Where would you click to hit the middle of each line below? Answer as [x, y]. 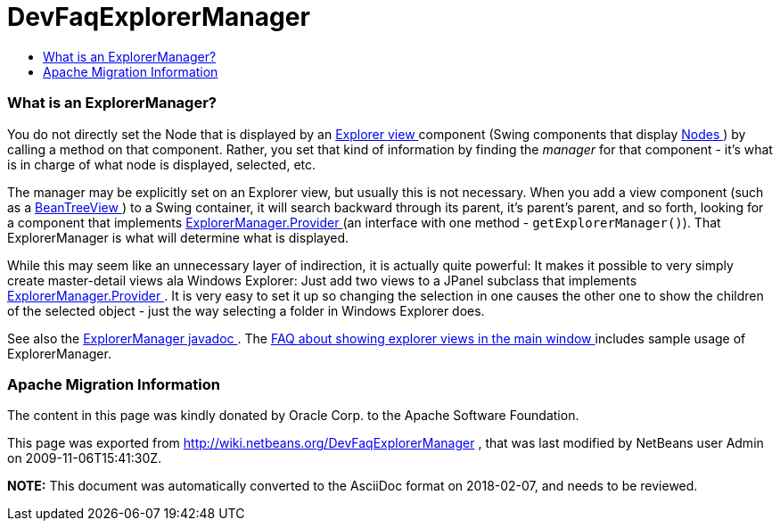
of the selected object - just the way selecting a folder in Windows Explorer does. [246, 310]
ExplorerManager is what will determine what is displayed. [178, 237]
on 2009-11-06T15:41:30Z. [85, 458]
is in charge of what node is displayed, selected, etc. [162, 164]
